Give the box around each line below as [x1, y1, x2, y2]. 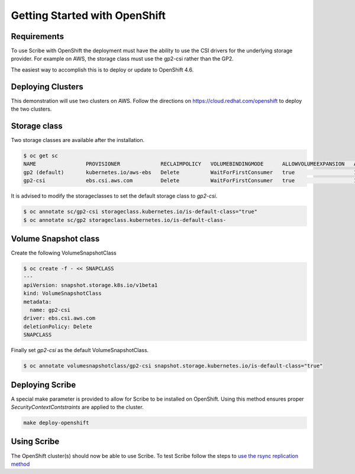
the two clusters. [11, 105, 52, 112]
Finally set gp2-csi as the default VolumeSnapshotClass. [11, 347, 149, 354]
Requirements [11, 31, 64, 41]
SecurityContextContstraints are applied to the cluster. [11, 404, 144, 411]
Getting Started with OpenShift [11, 9, 166, 22]
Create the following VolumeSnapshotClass [11, 249, 117, 257]
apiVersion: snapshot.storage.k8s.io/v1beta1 [23, 282, 158, 288]
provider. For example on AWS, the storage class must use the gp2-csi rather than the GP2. [11, 55, 234, 62]
